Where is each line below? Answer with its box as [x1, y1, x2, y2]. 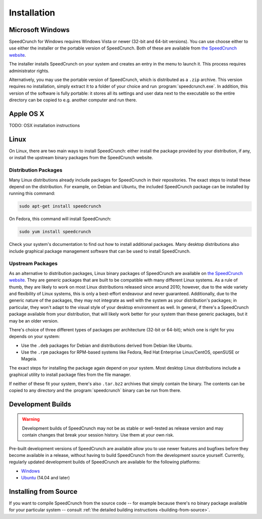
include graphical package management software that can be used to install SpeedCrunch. [9, 248, 191, 254]
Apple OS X [9, 110, 45, 118]
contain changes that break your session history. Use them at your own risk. [22, 432, 174, 438]
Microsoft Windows [9, 26, 70, 34]
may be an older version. [9, 318, 59, 324]
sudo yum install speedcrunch [19, 229, 91, 235]
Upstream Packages [9, 260, 58, 267]
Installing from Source [9, 487, 78, 496]
